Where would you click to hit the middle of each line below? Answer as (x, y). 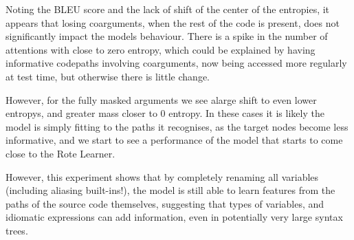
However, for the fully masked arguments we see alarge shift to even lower (161, 99)
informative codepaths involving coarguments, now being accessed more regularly (176, 63)
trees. (17, 230)
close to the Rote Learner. (60, 153)
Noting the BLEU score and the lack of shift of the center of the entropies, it (168, 9)
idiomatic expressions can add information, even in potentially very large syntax (174, 217)
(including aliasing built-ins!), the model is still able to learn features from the (170, 190)
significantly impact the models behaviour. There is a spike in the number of (167, 36)
